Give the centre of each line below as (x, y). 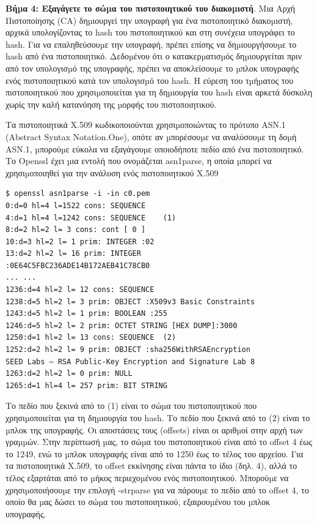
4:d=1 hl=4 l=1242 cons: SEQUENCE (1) (91, 218)
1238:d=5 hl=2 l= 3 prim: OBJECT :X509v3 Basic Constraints (130, 301)
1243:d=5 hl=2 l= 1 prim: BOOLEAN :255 (86, 314)
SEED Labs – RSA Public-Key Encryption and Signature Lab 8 (130, 361)
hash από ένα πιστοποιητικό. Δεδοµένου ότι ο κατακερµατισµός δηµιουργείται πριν (154, 56)
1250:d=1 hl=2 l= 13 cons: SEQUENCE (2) (91, 338)
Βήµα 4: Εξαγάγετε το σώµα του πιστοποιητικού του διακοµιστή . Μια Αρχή (151, 8)
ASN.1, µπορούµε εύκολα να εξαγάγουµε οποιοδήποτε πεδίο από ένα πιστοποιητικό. (155, 148)
